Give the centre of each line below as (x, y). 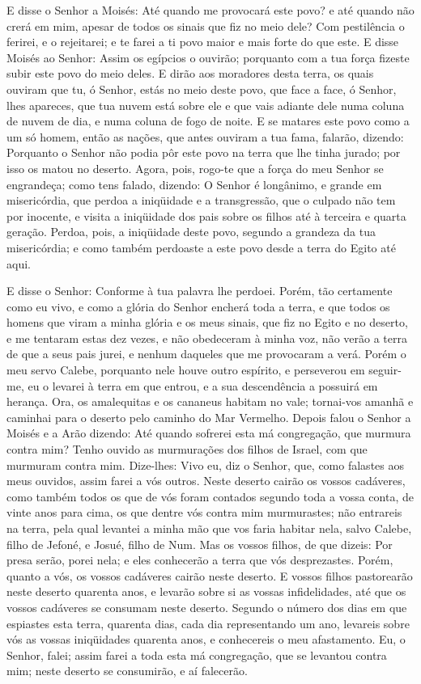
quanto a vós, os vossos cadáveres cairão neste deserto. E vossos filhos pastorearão (210, 575)
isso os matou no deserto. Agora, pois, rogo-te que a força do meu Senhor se (195, 168)
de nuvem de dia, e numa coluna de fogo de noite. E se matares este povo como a (208, 121)
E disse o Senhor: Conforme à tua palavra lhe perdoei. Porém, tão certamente (200, 291)
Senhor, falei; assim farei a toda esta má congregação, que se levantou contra (197, 654)
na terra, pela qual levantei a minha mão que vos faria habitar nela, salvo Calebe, (209, 528)
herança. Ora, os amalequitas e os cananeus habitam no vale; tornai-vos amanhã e (210, 401)
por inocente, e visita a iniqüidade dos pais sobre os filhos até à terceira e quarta (206, 215)
